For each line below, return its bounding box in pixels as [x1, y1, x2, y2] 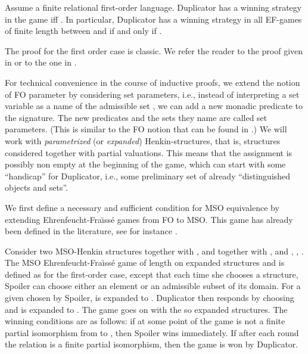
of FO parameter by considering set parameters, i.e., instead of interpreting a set [5, 88, 300, 100]
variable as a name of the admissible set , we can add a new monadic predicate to [5, 100, 303, 112]
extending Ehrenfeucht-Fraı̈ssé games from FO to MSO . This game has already [5, 213, 293, 225]
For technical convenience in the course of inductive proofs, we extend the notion [5, 76, 300, 88]
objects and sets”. [5, 181, 68, 194]
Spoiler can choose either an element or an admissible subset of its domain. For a [5, 280, 301, 292]
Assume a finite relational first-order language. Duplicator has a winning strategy [5, 1, 302, 13]
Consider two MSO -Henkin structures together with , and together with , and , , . [5, 244, 304, 257]
